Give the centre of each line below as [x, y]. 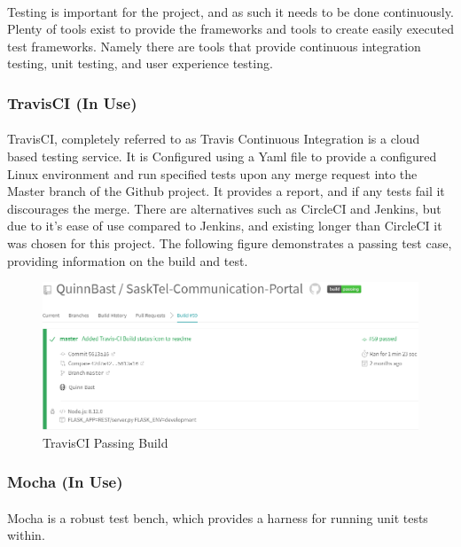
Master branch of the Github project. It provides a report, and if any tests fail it [226, 191]
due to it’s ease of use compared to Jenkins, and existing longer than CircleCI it [225, 226]
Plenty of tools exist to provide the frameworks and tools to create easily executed [230, 29]
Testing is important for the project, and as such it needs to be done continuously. [230, 11]
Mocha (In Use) [65, 482]
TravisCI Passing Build [105, 442]
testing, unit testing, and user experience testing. [140, 63]
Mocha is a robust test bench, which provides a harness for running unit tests [218, 517]
